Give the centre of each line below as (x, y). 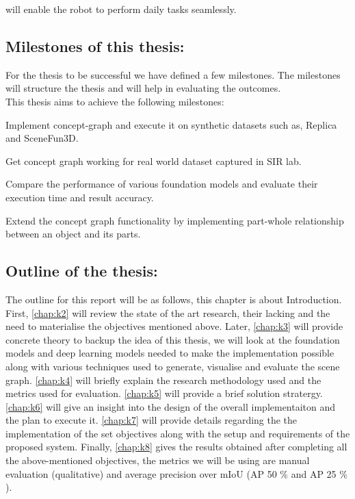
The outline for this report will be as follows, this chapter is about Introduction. (174, 299)
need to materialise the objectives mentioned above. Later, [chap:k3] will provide (174, 326)
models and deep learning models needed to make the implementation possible (170, 353)
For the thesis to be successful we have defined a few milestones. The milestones (173, 74)
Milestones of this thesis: (95, 46)
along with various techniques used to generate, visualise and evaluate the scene (173, 366)
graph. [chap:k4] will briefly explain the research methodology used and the (163, 380)
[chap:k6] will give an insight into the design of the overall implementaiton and (171, 406)
